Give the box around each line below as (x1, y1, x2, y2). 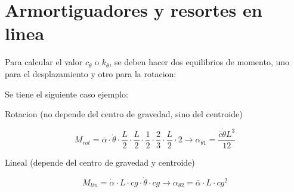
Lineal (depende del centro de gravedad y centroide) (5, 156, 195, 168)
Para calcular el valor (5, 56, 83, 68)
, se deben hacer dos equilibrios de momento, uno (109, 56, 290, 68)
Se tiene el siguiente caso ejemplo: (5, 87, 129, 100)
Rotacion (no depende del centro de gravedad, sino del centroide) (5, 108, 243, 120)
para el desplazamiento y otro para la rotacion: (5, 67, 177, 80)
